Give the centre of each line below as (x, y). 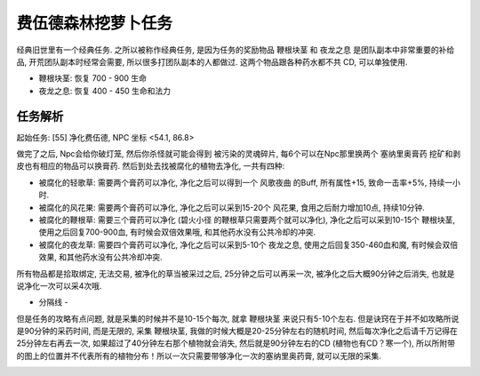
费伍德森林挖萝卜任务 (95, 23)
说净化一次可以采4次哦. (59, 285)
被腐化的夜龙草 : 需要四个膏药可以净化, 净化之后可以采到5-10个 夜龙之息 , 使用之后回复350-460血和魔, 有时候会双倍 (248, 244)
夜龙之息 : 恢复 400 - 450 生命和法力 (105, 91)
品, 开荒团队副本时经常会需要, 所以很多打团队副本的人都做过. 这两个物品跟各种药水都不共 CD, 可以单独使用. (212, 61)
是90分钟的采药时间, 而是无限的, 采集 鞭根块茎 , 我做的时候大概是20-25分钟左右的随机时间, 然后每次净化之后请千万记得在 (237, 331)
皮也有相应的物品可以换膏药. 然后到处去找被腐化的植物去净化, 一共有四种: (150, 166)
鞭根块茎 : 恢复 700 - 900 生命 (92, 78)
